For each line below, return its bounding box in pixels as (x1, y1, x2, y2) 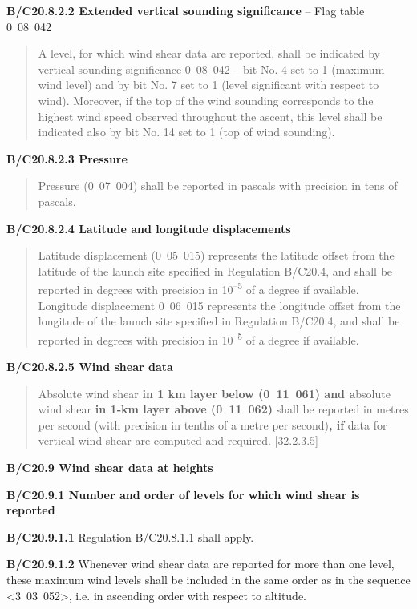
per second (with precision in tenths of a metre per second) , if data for (38, 416, 387, 433)
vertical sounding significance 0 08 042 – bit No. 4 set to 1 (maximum (38, 60, 385, 77)
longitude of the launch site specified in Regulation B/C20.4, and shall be (38, 313, 400, 329)
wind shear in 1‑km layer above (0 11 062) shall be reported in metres (38, 401, 409, 417)
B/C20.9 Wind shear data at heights (6, 458, 213, 475)
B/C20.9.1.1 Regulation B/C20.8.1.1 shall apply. (6, 528, 254, 545)
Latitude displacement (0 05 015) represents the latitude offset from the (38, 247, 395, 264)
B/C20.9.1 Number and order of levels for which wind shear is (6, 486, 360, 502)
